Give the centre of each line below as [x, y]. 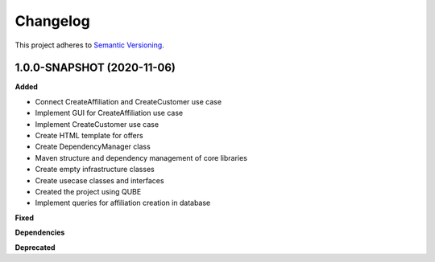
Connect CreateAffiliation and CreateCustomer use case [128, 101]
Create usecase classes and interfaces [99, 180]
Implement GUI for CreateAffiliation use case [109, 113]
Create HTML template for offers [89, 136]
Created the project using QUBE [88, 191]
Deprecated [35, 247]
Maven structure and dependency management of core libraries [141, 158]
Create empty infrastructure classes [95, 170]
